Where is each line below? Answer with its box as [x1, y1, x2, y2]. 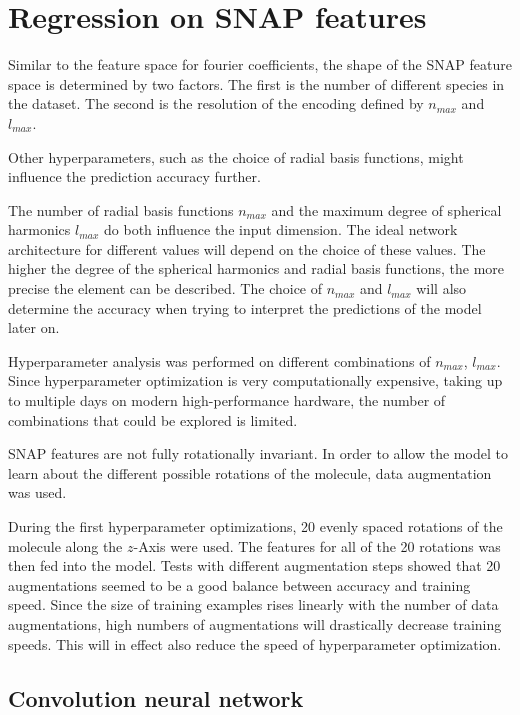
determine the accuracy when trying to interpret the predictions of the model [8, 297, 482, 318]
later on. [8, 317, 60, 338]
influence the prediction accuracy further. [8, 166, 261, 187]
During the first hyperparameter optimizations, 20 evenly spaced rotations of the [8, 516, 503, 536]
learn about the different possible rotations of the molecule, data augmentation [8, 462, 492, 483]
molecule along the [8, 535, 123, 556]
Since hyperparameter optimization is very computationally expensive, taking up [8, 370, 503, 391]
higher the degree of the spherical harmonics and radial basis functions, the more [8, 258, 505, 279]
